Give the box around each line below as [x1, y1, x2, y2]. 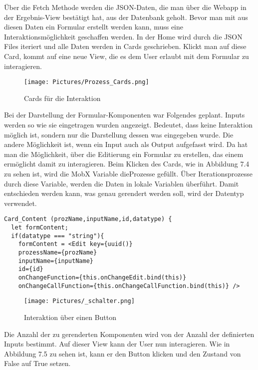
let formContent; [11, 224, 68, 231]
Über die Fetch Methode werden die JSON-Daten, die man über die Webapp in [4, 2, 247, 12]
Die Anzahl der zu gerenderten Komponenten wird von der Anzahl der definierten [4, 328, 255, 339]
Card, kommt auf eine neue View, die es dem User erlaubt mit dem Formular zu [4, 50, 249, 61]
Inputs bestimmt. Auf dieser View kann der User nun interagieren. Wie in [4, 338, 230, 349]
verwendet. [4, 197, 37, 208]
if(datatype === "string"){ [11, 232, 104, 239]
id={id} [18, 265, 43, 273]
